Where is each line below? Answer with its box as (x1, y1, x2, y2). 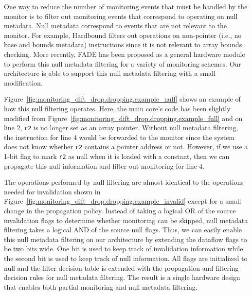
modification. (4, 77, 43, 87)
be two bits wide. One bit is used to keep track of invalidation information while (4, 243, 243, 254)
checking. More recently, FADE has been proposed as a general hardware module (4, 49, 245, 59)
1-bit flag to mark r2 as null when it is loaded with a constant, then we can (4, 151, 230, 161)
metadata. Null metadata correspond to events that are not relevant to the (4, 20, 227, 31)
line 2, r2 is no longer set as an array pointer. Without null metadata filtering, (4, 122, 238, 133)
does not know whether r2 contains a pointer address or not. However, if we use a (4, 141, 248, 152)
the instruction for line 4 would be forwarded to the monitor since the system (4, 132, 235, 142)
